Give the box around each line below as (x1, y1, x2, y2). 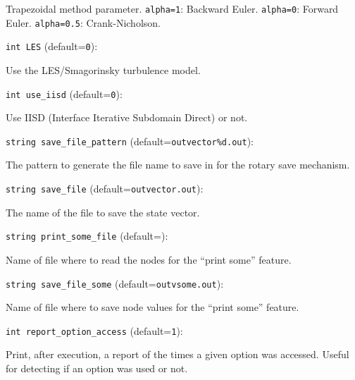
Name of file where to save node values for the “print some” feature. (6, 300, 299, 314)
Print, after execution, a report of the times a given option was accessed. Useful (6, 347, 349, 362)
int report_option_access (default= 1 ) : (6, 323, 183, 338)
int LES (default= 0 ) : (6, 39, 98, 54)
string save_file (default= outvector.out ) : (6, 181, 204, 196)
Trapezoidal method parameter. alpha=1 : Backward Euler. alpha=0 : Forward (6, 1, 339, 16)
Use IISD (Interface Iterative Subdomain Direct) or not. (6, 110, 248, 125)
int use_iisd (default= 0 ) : (6, 86, 123, 101)
